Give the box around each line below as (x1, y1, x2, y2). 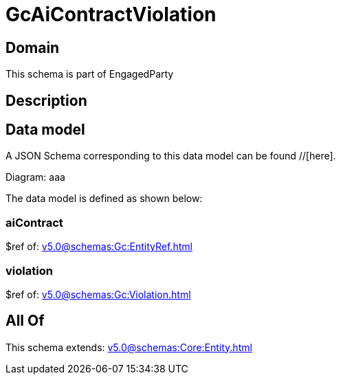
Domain (5, 38, 60, 56)
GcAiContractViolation (5, 3, 217, 26)
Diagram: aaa (5, 171, 65, 183)
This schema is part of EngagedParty (5, 68, 174, 80)
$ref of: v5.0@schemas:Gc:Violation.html (5, 288, 191, 300)
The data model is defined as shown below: (5, 192, 203, 205)
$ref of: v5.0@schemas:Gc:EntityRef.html (5, 241, 192, 253)
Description (5, 91, 87, 109)
